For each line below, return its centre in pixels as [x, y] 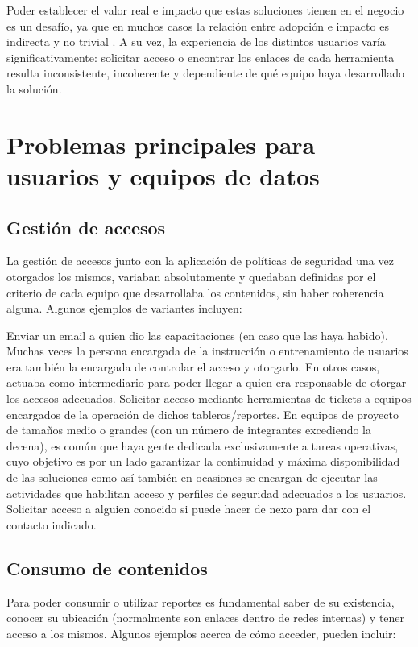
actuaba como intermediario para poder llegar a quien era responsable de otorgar [207, 382]
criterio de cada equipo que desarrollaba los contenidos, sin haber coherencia [195, 292]
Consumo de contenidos [107, 568]
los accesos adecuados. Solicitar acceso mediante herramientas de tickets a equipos [209, 398]
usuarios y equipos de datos [163, 175]
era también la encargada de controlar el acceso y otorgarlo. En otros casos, [193, 366]
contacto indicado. [52, 524]
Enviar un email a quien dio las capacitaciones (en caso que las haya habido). [197, 335]
